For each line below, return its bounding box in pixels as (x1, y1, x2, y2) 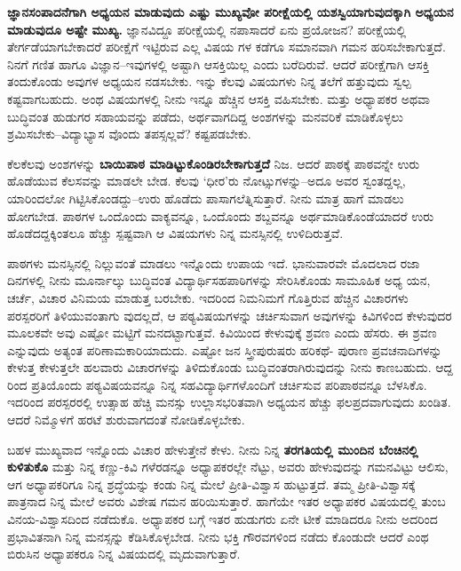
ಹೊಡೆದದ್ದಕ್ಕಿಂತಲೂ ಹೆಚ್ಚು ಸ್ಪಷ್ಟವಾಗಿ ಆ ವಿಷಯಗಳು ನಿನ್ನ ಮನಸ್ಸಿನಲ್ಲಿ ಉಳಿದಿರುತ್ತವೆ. (7, 224, 344, 242)
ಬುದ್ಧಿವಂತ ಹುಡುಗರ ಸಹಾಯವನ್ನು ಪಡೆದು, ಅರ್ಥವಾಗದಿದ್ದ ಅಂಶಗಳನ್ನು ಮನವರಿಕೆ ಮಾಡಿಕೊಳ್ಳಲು (7, 107, 403, 125)
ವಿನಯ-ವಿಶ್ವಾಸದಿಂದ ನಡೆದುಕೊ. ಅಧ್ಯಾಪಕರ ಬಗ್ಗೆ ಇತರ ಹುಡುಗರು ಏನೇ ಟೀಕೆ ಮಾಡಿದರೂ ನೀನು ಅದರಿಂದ (7, 510, 438, 528)
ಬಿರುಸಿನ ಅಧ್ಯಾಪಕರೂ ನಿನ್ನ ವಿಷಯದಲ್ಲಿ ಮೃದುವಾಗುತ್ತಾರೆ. (7, 544, 241, 563)
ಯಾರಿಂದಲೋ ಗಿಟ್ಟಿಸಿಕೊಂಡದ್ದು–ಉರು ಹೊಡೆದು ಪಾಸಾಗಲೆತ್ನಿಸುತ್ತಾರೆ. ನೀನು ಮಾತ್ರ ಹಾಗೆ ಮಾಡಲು (7, 188, 404, 207)
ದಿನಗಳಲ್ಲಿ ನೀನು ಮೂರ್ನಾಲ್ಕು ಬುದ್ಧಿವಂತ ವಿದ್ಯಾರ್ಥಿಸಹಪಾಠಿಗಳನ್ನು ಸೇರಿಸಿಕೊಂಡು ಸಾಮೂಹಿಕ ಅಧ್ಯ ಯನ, (7, 271, 431, 289)
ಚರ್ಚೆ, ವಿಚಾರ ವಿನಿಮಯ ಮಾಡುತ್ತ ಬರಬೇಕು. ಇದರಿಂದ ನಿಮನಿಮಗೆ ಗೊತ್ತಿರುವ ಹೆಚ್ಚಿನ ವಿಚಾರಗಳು (7, 288, 409, 306)
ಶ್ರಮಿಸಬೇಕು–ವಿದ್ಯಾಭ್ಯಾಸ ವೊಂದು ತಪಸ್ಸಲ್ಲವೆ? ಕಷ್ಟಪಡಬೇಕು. (7, 124, 251, 143)
